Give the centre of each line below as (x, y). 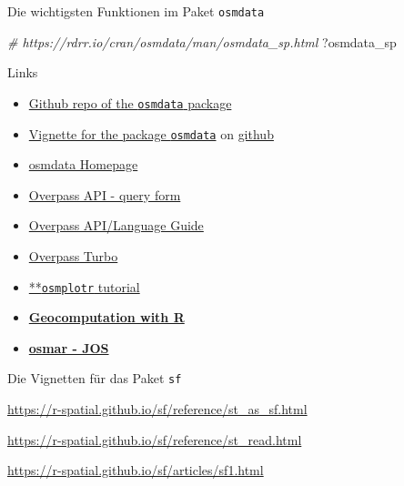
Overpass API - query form (105, 194)
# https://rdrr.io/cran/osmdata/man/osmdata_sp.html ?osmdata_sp (202, 41)
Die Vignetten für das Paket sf (95, 378)
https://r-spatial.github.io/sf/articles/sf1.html (136, 470)
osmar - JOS (69, 347)
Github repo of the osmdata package (130, 102)
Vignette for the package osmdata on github (151, 133)
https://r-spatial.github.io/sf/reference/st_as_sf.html (157, 409)
